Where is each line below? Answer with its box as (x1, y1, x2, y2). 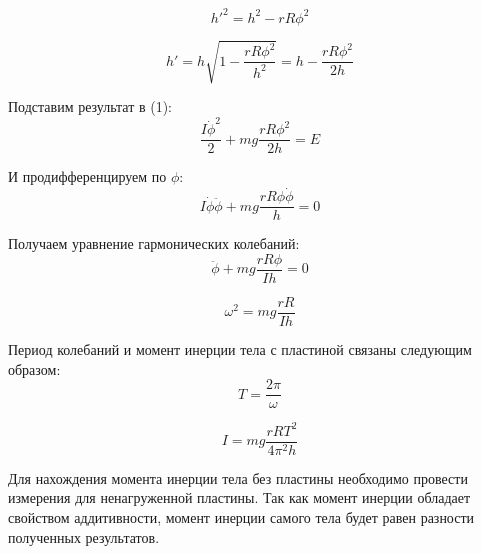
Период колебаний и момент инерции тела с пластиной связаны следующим (8, 339, 472, 360)
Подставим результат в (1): (8, 96, 172, 117)
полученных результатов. (8, 526, 160, 547)
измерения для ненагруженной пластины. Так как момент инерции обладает (8, 487, 471, 508)
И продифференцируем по (8, 166, 167, 187)
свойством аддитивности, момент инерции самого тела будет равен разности (8, 507, 475, 528)
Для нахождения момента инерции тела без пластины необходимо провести (8, 467, 468, 488)
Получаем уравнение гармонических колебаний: (8, 233, 300, 254)
